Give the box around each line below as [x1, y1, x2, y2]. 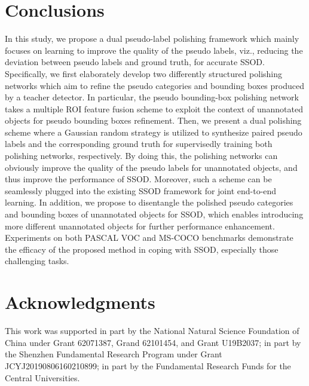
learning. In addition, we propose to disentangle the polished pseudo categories [5, 196, 293, 209]
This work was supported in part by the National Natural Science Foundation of [5, 324, 299, 337]
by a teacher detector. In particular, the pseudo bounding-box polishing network [5, 91, 299, 103]
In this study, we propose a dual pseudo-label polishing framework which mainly [5, 32, 299, 45]
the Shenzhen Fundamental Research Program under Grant [5, 348, 222, 360]
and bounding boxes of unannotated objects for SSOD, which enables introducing [5, 208, 304, 220]
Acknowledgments [5, 290, 155, 314]
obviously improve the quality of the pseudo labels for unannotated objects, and [5, 161, 298, 173]
